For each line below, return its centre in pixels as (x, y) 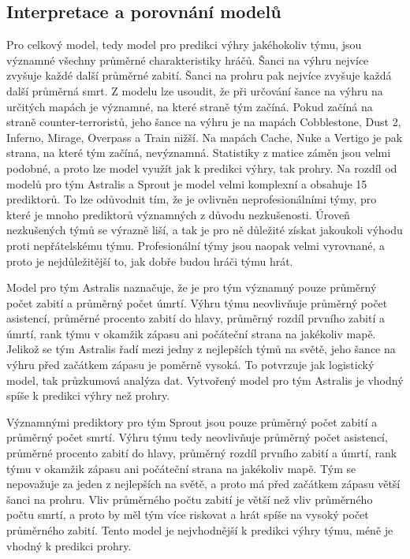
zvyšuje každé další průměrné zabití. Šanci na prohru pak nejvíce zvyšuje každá (199, 75)
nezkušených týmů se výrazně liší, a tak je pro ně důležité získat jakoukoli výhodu (205, 230)
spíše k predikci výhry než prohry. (88, 395)
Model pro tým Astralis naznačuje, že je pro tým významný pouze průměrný (192, 287)
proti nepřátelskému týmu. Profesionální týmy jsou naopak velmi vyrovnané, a (196, 245)
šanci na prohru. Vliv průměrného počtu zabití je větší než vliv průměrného (190, 499)
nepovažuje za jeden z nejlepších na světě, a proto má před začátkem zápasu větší (203, 484)
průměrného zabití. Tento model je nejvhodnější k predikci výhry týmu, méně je (200, 530)
